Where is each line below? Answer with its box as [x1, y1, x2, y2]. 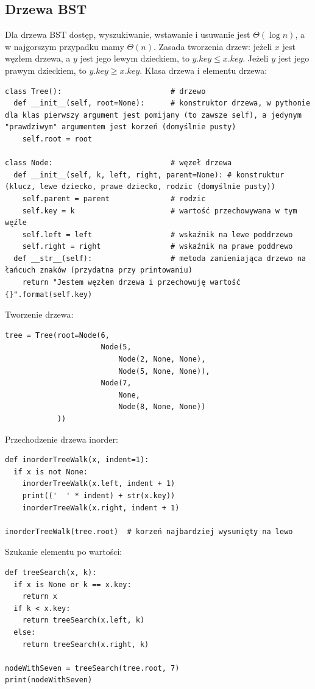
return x [22, 592, 57, 601]
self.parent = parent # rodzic [22, 194, 206, 203]
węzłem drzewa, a [5, 52, 71, 65]
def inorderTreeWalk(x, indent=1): [5, 455, 149, 465]
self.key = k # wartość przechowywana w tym [22, 206, 297, 215]
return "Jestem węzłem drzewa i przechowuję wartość [22, 278, 241, 287]
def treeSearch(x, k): [5, 568, 97, 577]
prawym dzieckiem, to [5, 63, 87, 76]
